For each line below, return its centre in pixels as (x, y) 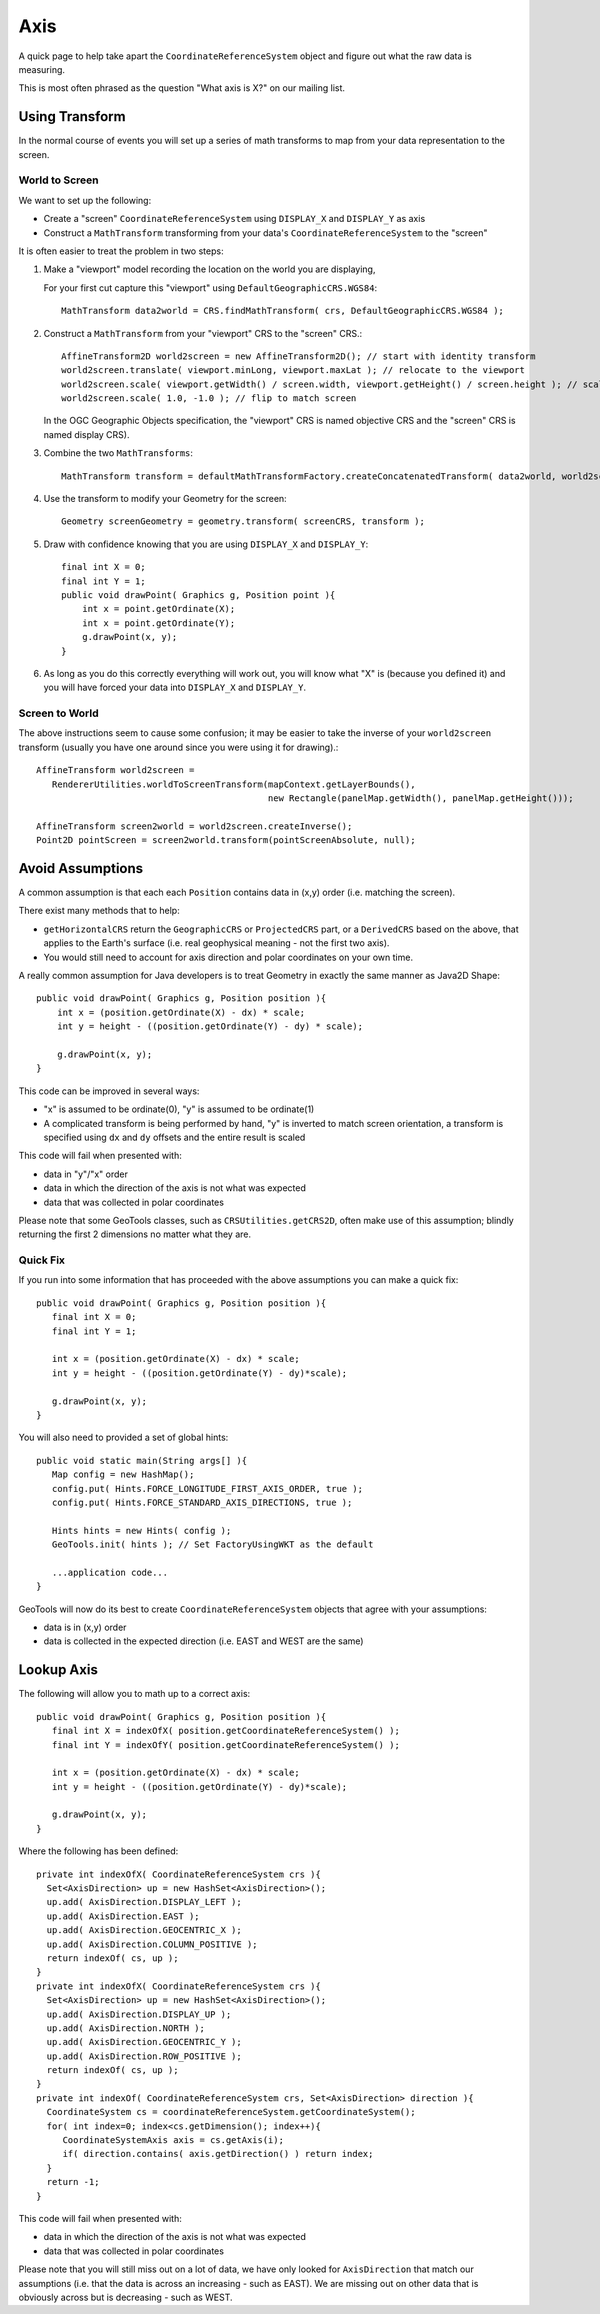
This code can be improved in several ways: (109, 1091)
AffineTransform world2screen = (115, 770)
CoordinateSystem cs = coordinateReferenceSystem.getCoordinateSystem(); (231, 2112)
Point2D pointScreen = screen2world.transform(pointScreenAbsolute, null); (226, 840)
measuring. (41, 69)
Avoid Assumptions (81, 868)
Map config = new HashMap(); (123, 1474)
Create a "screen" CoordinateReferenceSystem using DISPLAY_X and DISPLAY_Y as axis (234, 219)
